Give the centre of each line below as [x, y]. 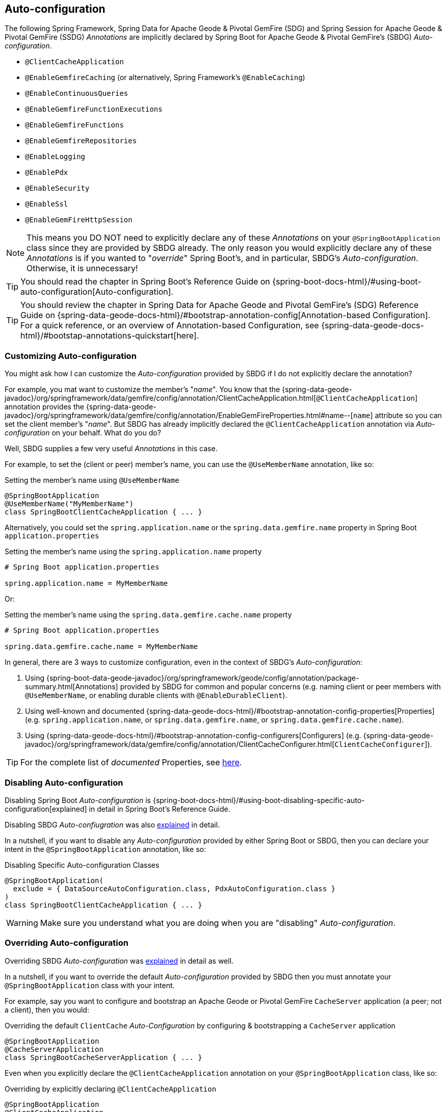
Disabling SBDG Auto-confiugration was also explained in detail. [112, 824]
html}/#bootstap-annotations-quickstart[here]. [110, 336]
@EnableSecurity [57, 188]
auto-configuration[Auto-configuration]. [97, 292]
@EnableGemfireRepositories [81, 141]
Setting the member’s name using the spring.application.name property [133, 552]
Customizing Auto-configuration [71, 356]
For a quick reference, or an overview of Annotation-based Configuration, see [170, 326]
